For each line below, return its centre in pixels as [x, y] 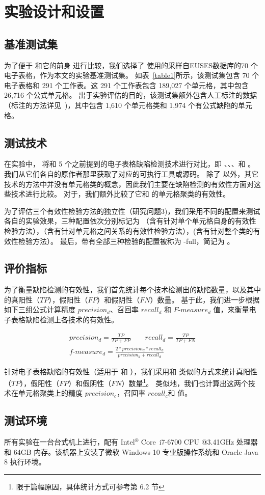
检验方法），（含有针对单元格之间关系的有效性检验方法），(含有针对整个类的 [129, 230]
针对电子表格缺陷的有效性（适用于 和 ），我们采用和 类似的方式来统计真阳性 [131, 371]
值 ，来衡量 [231, 309]
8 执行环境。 [25, 462]
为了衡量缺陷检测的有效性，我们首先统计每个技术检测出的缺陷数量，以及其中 [132, 290]
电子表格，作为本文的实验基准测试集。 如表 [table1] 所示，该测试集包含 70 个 [132, 75]
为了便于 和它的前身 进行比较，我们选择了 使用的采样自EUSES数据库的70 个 [131, 65]
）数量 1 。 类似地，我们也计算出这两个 [185, 382]
